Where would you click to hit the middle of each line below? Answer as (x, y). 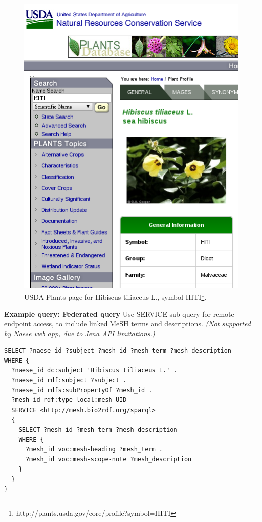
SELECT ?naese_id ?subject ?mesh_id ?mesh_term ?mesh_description (118, 351)
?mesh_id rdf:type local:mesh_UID (69, 400)
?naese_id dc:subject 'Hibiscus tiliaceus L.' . (94, 370)
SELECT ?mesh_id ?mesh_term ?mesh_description (98, 430)
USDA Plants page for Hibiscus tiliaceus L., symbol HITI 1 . (115, 296)
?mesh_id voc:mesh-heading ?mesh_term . (94, 450)
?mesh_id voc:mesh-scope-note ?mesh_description (109, 459)
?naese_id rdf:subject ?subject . (69, 381)
